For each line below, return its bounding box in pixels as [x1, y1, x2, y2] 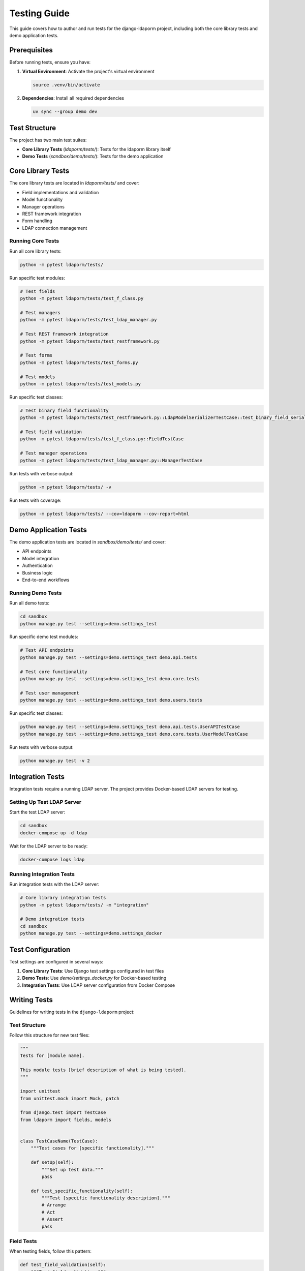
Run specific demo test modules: [9, 633, 78, 640]
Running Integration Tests [9, 870, 75, 877]
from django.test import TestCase [20, 1110, 106, 1115]
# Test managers [20, 310, 61, 315]
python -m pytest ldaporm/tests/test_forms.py [20, 359, 138, 366]
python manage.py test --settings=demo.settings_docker [20, 930, 163, 936]
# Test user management [20, 690, 80, 696]
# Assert [41, 1217, 64, 1222]
